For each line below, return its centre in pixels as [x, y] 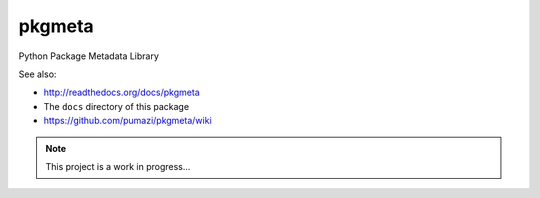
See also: [37, 74]
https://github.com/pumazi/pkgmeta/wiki [127, 121]
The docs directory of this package [116, 106]
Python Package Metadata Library [89, 56]
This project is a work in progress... [118, 166]
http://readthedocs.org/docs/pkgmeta [121, 92]
